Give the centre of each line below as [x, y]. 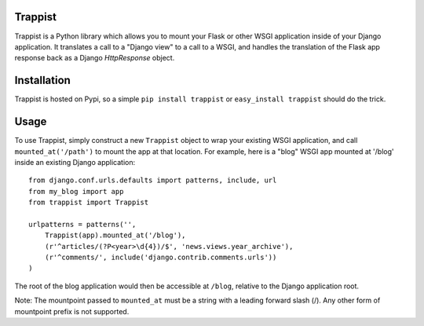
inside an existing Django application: [75, 162]
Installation [42, 81]
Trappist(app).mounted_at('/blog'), [115, 235]
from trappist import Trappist [89, 203]
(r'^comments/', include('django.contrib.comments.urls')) [161, 258]
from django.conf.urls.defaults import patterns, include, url [153, 180]
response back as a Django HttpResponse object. [95, 58]
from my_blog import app [76, 191]
